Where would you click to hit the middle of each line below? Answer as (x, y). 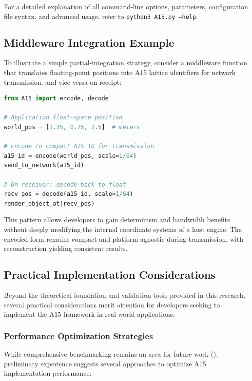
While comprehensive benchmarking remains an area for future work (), (111, 353)
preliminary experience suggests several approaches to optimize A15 (105, 363)
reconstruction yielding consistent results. (66, 248)
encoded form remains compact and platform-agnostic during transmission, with (124, 238)
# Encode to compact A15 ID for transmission (79, 146)
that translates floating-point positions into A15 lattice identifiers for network (120, 72)
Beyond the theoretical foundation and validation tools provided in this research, (125, 295)
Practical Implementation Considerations (110, 275)
